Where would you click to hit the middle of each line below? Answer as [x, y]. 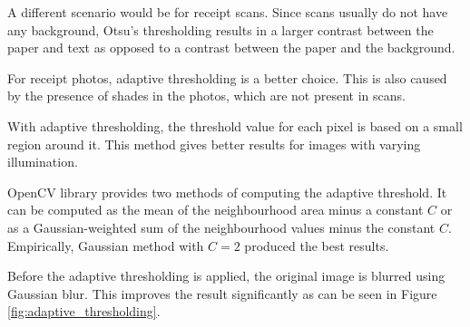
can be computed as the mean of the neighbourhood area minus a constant [215, 210]
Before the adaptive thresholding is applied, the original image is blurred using [226, 276]
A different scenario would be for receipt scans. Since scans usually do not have [228, 12]
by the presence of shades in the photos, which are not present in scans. [206, 96]
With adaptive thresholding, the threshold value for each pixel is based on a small [235, 125]
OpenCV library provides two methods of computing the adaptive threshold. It [227, 192]
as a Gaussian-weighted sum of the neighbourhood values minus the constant [221, 227]
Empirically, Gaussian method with [106, 245]
